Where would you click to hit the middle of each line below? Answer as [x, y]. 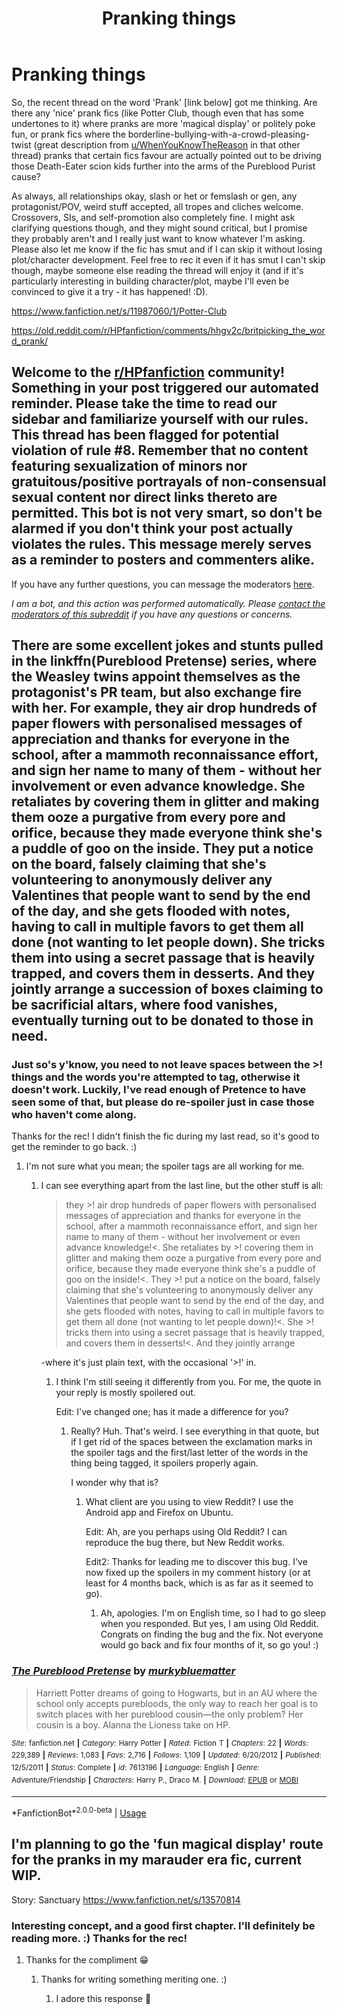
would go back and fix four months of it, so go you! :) [209, 1645]
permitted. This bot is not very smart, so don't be [167, 513]
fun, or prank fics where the [68, 134]
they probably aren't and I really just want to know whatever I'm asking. [158, 238]
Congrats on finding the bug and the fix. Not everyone [212, 1634]
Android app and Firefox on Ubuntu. [159, 1513]
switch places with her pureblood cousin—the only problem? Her [169, 1714]
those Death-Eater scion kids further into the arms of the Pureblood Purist [163, 166]
